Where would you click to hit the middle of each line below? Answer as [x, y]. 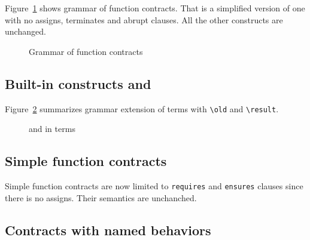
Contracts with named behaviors [108, 230]
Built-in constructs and [78, 83]
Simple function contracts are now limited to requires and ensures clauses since [154, 186]
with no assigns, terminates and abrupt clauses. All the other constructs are [144, 19]
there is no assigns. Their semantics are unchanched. [101, 197]
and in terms [52, 129]
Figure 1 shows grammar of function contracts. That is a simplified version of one [155, 8]
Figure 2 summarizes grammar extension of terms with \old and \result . [142, 108]
